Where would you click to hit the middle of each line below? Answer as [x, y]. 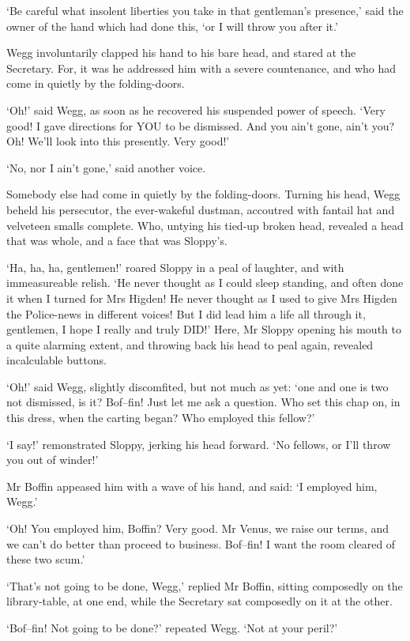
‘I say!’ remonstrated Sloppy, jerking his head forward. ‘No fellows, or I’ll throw [199, 444]
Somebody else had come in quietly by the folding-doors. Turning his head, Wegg [203, 194]
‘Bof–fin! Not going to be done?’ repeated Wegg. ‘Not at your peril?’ [172, 628]
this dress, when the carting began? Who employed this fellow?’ [161, 418]
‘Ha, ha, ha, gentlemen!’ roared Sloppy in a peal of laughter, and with [175, 267]
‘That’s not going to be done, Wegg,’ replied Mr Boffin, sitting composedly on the [205, 585]
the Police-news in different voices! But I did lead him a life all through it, [186, 313]
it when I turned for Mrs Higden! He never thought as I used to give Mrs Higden [202, 298]
